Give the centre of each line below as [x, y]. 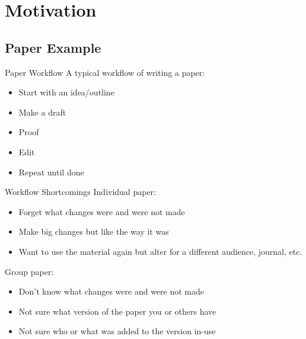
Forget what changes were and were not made [102, 211]
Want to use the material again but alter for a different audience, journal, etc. [160, 251]
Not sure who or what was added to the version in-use [117, 331]
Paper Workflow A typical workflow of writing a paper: [105, 72]
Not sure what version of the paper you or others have [117, 311]
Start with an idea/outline [66, 92]
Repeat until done [51, 172]
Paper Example [53, 47]
